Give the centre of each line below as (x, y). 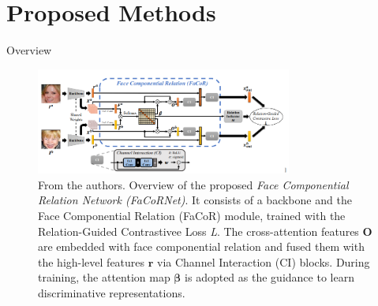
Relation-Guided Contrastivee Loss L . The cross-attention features (198, 231)
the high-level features (92, 261)
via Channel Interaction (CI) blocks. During (264, 261)
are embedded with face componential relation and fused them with (201, 246)
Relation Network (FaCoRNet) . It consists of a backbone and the (195, 200)
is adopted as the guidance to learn (269, 277)
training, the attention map (104, 277)
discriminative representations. (112, 293)
